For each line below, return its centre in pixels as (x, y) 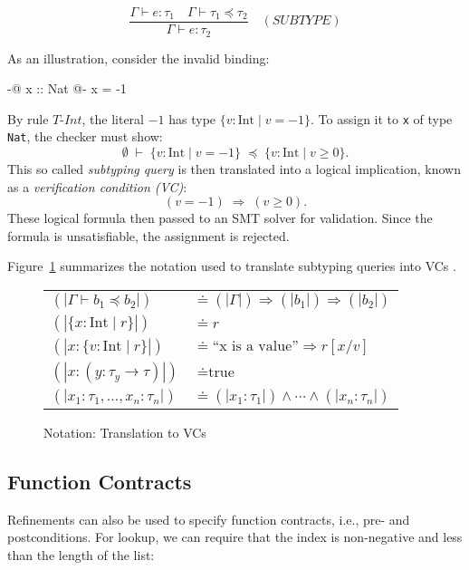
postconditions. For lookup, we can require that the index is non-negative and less (235, 537)
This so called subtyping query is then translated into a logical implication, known (234, 169)
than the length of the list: (81, 554)
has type (192, 118)
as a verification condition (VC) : (97, 186)
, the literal (113, 118)
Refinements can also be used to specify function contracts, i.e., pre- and (209, 519)
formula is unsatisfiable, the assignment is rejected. (148, 235)
